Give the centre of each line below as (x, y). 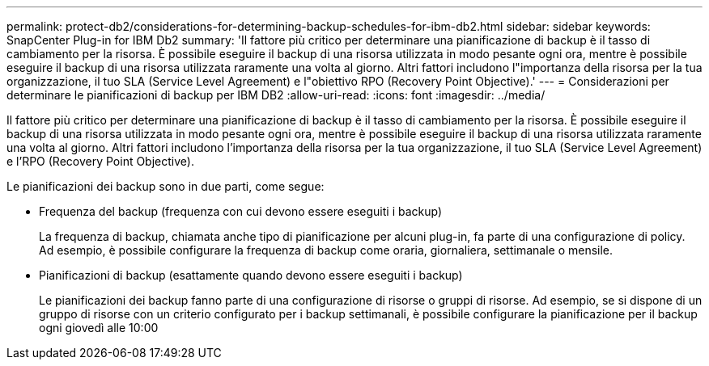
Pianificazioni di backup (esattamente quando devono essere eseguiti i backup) (251, 275)
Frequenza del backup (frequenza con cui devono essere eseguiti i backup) (241, 211)
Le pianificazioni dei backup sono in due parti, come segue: (166, 186)
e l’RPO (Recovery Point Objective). (100, 161)
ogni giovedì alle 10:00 (99, 328)
